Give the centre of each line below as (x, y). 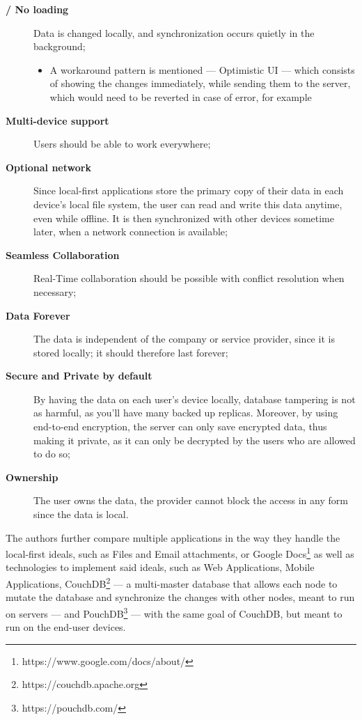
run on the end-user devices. (66, 627)
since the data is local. (81, 514)
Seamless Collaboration (63, 255)
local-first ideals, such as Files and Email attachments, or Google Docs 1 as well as (180, 553)
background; (60, 46)
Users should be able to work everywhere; (122, 144)
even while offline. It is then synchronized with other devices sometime (184, 218)
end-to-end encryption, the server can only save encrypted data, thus (180, 426)
